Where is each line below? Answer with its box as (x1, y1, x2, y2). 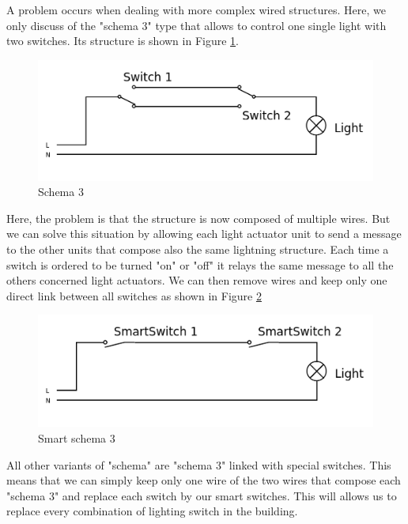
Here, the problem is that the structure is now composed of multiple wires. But (6, 209, 391, 226)
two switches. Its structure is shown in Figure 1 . (6, 32, 239, 49)
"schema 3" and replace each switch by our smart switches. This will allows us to (6, 487, 397, 503)
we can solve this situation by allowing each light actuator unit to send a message (6, 225, 402, 242)
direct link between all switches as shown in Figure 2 (6, 287, 262, 303)
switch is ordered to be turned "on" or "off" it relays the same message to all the (6, 256, 394, 273)
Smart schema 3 (38, 429, 115, 446)
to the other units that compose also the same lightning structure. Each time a (6, 240, 389, 257)
